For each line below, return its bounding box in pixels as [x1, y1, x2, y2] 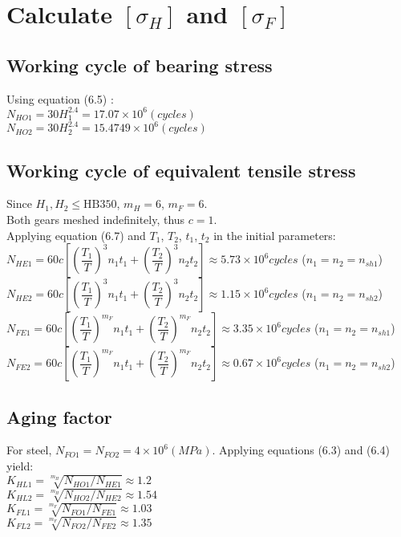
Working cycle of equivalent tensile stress [6, 157, 356, 182]
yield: [6, 457, 34, 474]
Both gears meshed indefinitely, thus [6, 210, 185, 227]
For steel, [6, 441, 52, 458]
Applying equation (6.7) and [6, 226, 146, 243]
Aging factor [6, 404, 112, 429]
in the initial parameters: [213, 226, 336, 243]
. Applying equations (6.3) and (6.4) [212, 441, 390, 458]
